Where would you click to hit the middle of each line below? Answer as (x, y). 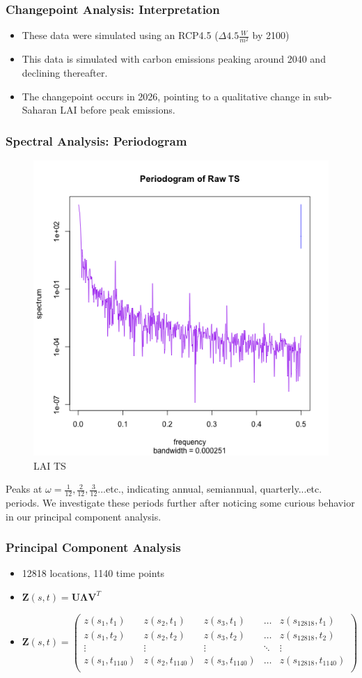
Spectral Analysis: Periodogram (96, 140)
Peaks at (24, 489)
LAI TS (50, 465)
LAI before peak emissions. (118, 110)
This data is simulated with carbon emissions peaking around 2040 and (174, 59)
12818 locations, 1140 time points (93, 573)
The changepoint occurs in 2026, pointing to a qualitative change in (166, 96)
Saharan (39, 110)
